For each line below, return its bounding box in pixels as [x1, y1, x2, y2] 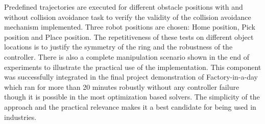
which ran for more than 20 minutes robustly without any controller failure [4, 81, 239, 92]
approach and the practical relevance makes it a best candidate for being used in [4, 101, 256, 112]
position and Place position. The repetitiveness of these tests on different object [4, 31, 254, 42]
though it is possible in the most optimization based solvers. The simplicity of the [4, 91, 260, 102]
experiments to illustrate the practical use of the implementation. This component [4, 61, 261, 72]
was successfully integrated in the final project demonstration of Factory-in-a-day [4, 71, 258, 82]
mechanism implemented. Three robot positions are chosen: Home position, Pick [4, 21, 255, 32]
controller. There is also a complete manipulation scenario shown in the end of [4, 51, 249, 62]
